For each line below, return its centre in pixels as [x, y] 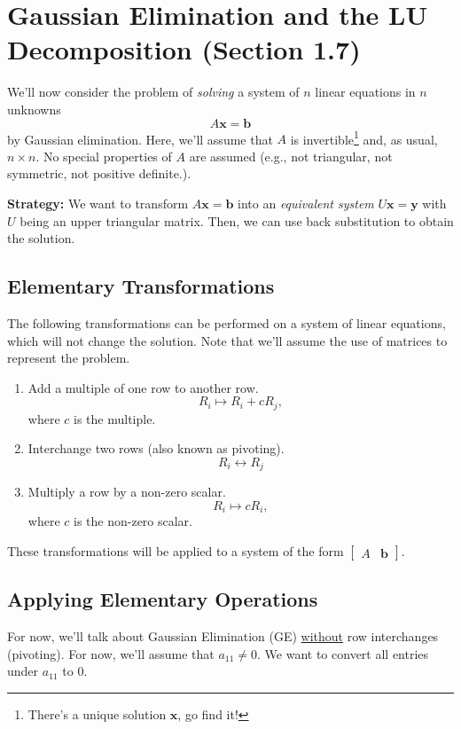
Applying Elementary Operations [163, 599]
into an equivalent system [306, 203]
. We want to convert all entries [343, 653]
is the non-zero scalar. [133, 521]
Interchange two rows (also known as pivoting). [156, 448]
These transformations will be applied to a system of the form [176, 551]
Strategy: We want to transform [98, 203]
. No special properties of [104, 156]
